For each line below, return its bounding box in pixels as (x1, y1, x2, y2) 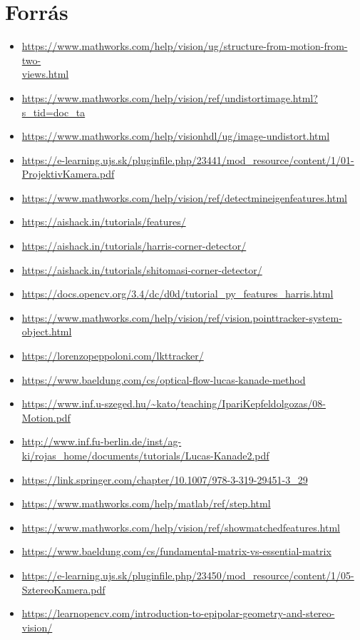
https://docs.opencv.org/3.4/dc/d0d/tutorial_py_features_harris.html (21, 286, 334, 301)
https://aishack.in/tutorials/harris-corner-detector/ (21, 238, 247, 253)
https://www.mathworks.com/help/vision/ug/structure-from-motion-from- (21, 39, 348, 54)
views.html (21, 66, 69, 81)
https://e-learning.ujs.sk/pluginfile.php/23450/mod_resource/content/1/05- (21, 567, 354, 582)
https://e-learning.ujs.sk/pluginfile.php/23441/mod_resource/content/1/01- (21, 152, 354, 167)
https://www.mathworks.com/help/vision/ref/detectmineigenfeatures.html (21, 190, 348, 205)
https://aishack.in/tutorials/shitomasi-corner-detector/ (21, 262, 262, 277)
